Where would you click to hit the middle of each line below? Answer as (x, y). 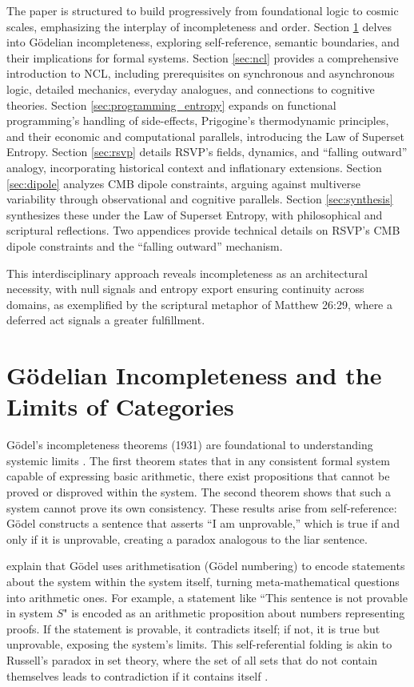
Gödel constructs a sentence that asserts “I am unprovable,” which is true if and (203, 523)
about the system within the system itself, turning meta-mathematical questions (203, 581)
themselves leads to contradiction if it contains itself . (137, 675)
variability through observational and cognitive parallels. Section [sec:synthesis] (200, 199)
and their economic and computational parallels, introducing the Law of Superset (205, 136)
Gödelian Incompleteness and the (194, 375)
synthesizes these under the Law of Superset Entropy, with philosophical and (195, 214)
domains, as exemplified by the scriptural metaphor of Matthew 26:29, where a (199, 304)
